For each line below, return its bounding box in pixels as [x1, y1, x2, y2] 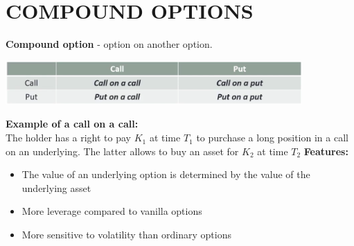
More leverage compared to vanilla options [21, 204, 202, 218]
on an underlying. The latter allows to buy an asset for [6, 143, 239, 158]
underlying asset [21, 180, 91, 195]
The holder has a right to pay [6, 130, 131, 145]
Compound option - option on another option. [6, 37, 213, 51]
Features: [303, 143, 348, 158]
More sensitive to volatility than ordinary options [21, 227, 231, 242]
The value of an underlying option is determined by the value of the [21, 167, 310, 182]
